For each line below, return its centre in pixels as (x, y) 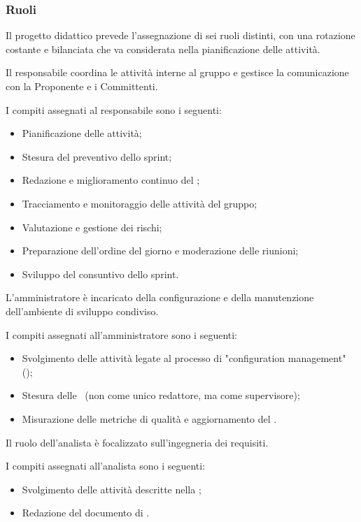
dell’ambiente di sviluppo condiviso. (82, 311)
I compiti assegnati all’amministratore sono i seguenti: (122, 334)
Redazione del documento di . (86, 513)
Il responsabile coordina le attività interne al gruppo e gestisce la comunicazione (177, 72)
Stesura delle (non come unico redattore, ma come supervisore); (161, 395)
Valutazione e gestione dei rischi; (92, 227)
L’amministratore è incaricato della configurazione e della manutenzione (160, 297)
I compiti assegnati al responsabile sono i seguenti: (114, 109)
